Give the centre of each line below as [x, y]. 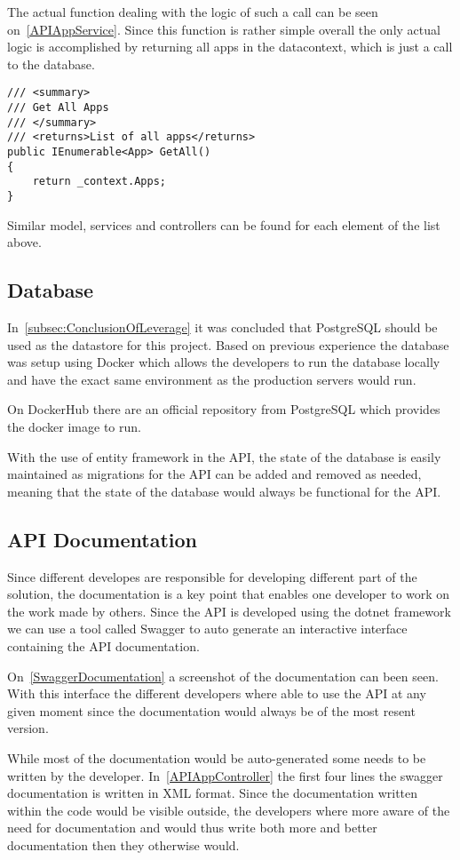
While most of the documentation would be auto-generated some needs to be [217, 757]
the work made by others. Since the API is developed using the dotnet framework [229, 611]
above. [24, 242]
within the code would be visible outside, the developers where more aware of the [229, 810]
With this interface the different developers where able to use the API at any [217, 693]
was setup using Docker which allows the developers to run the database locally [224, 362]
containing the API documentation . [103, 645]
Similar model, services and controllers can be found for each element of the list [224, 224]
